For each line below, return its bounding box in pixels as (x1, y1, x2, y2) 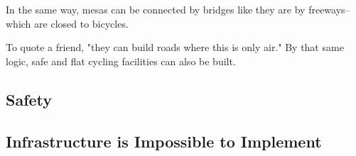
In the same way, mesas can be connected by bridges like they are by (6, 2, 306, 16)
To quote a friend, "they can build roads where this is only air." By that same (6, 40, 344, 55)
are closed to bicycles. (34, 16, 129, 30)
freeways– (308, 2, 350, 16)
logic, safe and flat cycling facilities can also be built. (6, 53, 236, 68)
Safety (6, 88, 53, 110)
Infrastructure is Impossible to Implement (6, 130, 322, 152)
